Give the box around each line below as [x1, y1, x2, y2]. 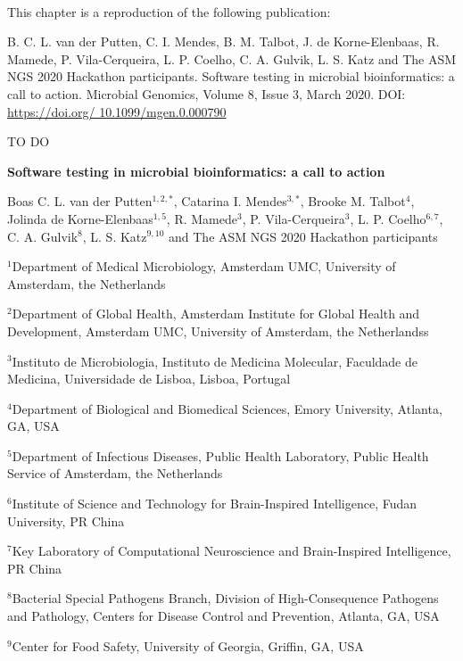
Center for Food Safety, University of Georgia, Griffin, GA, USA [12, 636, 364, 655]
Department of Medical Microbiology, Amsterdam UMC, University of [12, 257, 396, 276]
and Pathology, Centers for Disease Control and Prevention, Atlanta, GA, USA [7, 607, 440, 625]
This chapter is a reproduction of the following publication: [7, 2, 331, 21]
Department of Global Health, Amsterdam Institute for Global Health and [12, 304, 420, 323]
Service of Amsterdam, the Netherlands [7, 464, 223, 483]
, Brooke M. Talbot [300, 192, 406, 211]
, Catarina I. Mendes [173, 192, 287, 211]
